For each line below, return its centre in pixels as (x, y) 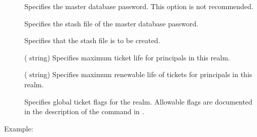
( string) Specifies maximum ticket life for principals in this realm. (127, 57)
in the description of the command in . (84, 111)
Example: (19, 128)
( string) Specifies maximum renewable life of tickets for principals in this (138, 74)
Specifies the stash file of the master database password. (112, 23)
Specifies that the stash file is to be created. (92, 40)
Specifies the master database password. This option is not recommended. (139, 6)
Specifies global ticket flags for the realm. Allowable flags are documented (138, 101)
